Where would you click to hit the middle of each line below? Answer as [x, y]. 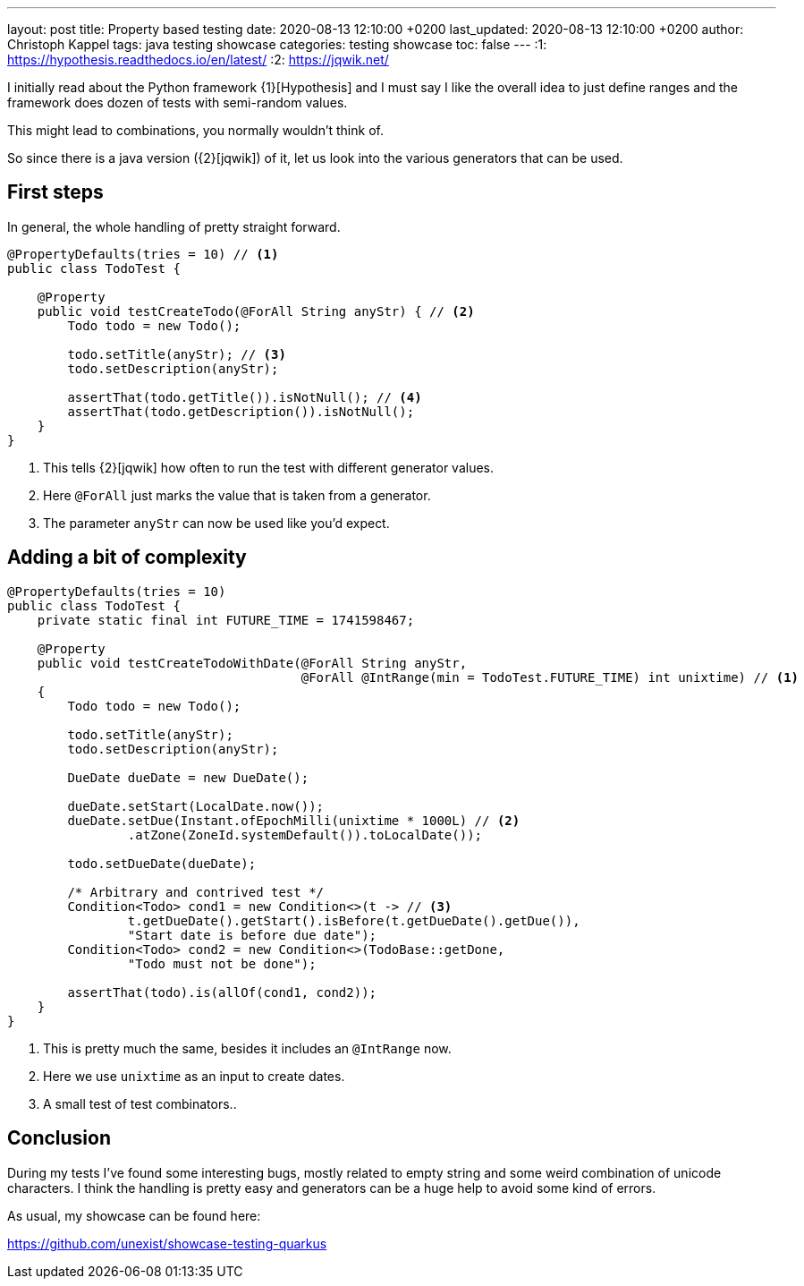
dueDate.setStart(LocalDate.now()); [196, 806]
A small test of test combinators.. [140, 1103]
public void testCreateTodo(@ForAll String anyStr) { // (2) [256, 311]
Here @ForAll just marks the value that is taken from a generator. [237, 495]
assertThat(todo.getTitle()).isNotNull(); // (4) [245, 397]
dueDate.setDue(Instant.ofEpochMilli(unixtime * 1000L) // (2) [294, 820]
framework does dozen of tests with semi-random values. [178, 102]
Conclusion [59, 1138]
